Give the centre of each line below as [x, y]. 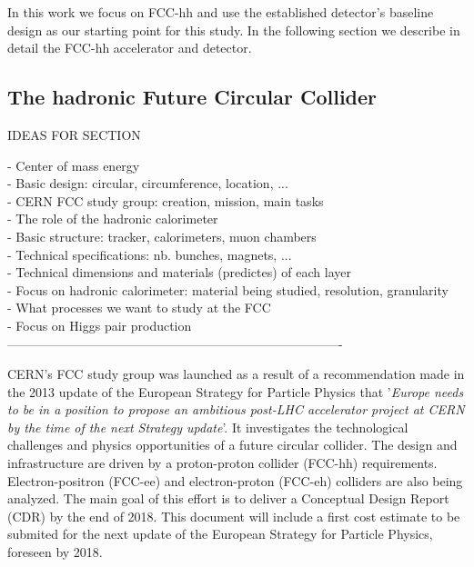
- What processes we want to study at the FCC [139, 308]
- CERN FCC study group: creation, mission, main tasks [166, 200]
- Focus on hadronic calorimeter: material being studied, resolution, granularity [228, 289]
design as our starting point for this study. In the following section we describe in [234, 30]
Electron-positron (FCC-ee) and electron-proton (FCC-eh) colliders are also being [235, 480]
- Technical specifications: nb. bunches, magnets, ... [150, 254]
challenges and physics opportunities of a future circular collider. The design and [232, 445]
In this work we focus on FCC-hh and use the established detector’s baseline [221, 12]
